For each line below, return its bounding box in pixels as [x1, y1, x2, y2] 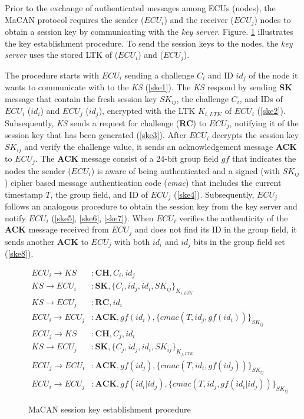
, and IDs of [239, 92, 283, 104]
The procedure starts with [5, 68, 100, 81]
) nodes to [254, 13, 291, 25]
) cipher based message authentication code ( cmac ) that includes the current [5, 176, 282, 189]
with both [114, 235, 150, 247]
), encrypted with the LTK [98, 104, 196, 117]
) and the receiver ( [164, 13, 234, 25]
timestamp [5, 188, 43, 200]
